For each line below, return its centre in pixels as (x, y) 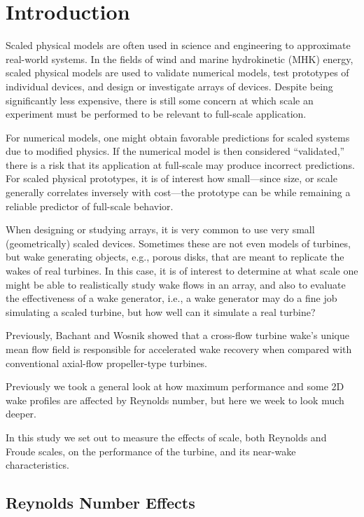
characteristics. (37, 465)
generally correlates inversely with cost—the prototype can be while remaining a (178, 192)
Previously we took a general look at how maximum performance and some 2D (175, 386)
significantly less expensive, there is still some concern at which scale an (160, 100)
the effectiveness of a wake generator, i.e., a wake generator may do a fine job (171, 298)
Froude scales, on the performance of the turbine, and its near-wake (151, 451)
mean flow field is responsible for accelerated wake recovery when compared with (179, 349)
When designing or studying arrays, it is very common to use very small (160, 229)
